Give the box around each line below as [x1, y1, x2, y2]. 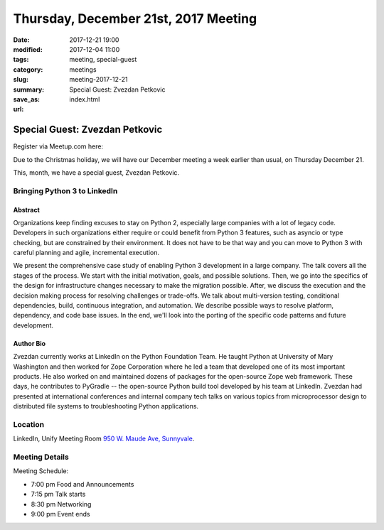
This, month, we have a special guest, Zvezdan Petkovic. [13, 168, 180, 177]
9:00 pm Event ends [31, 510, 90, 519]
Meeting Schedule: [13, 467, 69, 475]
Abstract [13, 205, 41, 214]
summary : [13, 85, 45, 94]
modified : [13, 45, 43, 53]
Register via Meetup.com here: [13, 142, 103, 151]
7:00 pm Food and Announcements [31, 480, 134, 488]
